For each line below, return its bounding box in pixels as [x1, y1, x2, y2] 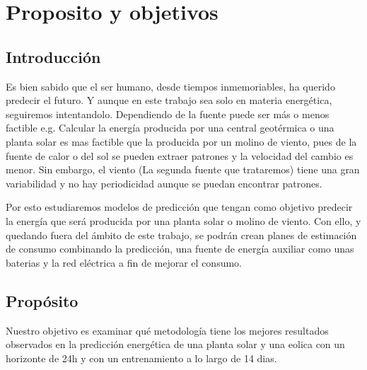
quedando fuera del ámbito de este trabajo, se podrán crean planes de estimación [6, 227, 357, 242]
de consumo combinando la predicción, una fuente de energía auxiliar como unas [6, 241, 354, 256]
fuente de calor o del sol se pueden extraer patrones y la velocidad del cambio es [6, 148, 354, 163]
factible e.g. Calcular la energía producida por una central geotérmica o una [6, 120, 334, 135]
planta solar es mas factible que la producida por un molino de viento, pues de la [6, 134, 357, 149]
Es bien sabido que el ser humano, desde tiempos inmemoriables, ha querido [6, 79, 335, 93]
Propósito [6, 289, 78, 311]
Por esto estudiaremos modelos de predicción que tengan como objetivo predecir [6, 200, 353, 214]
